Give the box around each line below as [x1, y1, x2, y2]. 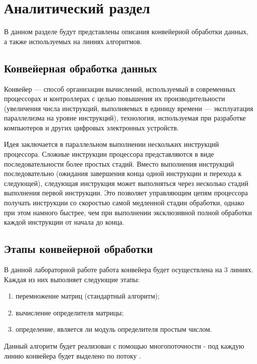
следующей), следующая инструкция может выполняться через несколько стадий [4, 178, 249, 188]
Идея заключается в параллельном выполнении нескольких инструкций [4, 139, 219, 149]
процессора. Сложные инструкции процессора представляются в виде [4, 149, 214, 159]
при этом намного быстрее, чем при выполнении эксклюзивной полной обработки [4, 207, 252, 217]
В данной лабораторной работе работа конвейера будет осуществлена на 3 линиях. [4, 264, 254, 275]
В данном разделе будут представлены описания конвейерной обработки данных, [4, 26, 249, 37]
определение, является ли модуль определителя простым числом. [15, 324, 212, 334]
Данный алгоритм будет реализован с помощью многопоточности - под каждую [4, 341, 244, 351]
